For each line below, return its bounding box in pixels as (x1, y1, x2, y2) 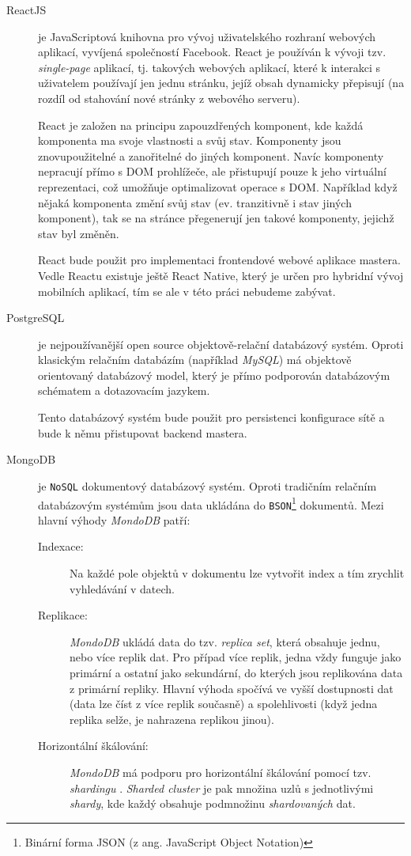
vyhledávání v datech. (70, 580, 175, 597)
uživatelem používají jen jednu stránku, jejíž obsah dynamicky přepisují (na (38, 74, 405, 91)
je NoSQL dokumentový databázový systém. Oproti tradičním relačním (38, 477, 377, 494)
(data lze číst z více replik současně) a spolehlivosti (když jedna (70, 695, 378, 712)
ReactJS (6, 2, 47, 17)
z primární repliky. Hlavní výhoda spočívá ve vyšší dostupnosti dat (70, 680, 394, 696)
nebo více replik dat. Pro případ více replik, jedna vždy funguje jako (70, 649, 402, 665)
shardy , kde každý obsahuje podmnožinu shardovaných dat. (70, 795, 356, 812)
